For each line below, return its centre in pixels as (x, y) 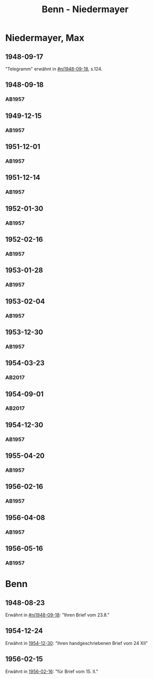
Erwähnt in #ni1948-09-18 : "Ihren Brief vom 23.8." (58, 615)
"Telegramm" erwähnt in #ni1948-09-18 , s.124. (54, 69)
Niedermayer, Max (45, 38)
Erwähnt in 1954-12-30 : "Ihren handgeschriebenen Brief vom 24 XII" (76, 643)
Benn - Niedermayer (85, 9)
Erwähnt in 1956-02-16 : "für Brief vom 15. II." (52, 671)
